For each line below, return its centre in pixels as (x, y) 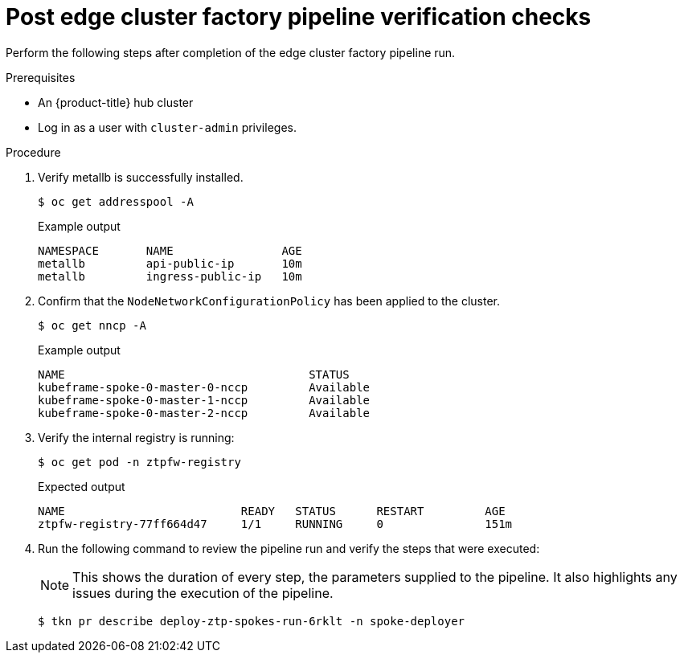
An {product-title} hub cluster (116, 102)
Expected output (82, 486)
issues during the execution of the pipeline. (203, 593)
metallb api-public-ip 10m (170, 263)
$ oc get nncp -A (92, 325)
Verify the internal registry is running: (136, 437)
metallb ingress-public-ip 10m (170, 276)
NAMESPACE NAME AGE (170, 250)
